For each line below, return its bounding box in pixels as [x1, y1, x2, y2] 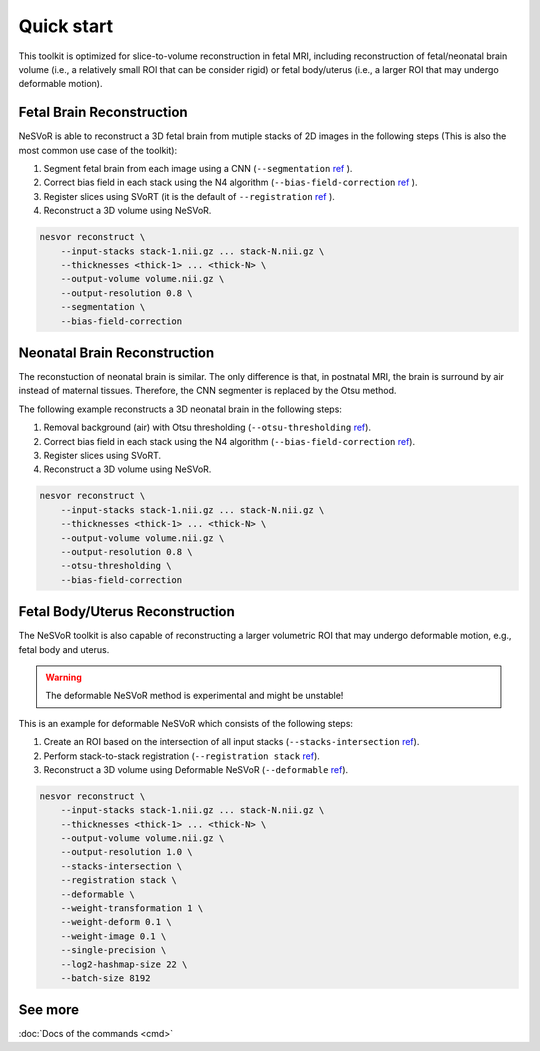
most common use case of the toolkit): [18, 144, 178, 156]
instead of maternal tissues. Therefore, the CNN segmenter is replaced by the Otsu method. [18, 385, 397, 397]
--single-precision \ [60, 945, 167, 956]
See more [18, 1001, 80, 1019]
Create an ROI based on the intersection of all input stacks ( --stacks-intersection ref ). [43, 736, 420, 748]
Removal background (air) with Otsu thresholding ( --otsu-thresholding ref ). [43, 421, 372, 434]
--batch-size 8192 [60, 972, 151, 984]
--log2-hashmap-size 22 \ [60, 958, 188, 970]
